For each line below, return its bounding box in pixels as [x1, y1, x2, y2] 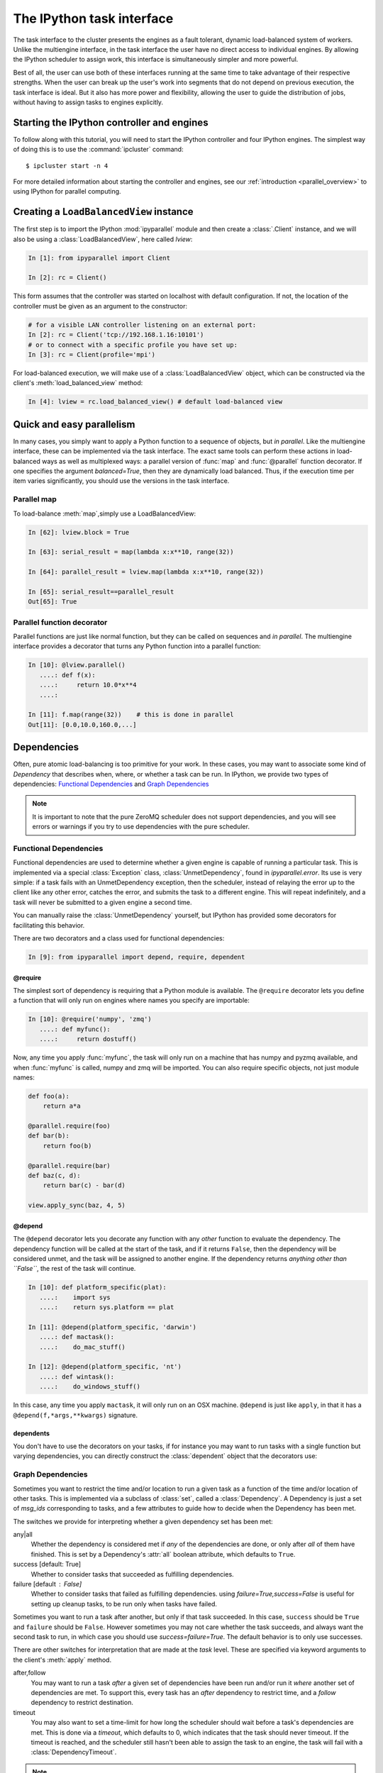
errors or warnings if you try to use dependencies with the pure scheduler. [32, 823, 250, 831]
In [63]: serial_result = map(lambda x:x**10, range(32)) [28, 548, 234, 556]
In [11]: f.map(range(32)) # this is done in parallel [28, 711, 234, 719]
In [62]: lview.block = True [28, 528, 130, 536]
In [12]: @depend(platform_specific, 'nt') [28, 1362, 182, 1371]
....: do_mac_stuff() [39, 1343, 126, 1351]
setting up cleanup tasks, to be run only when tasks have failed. [30, 1599, 218, 1608]
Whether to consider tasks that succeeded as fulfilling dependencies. [30, 1569, 234, 1578]
